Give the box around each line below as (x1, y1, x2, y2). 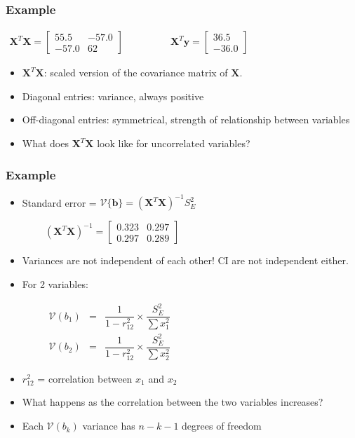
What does (22, 136, 69, 151)
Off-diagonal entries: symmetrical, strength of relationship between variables (22, 112, 350, 127)
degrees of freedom (182, 418, 262, 433)
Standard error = (22, 195, 97, 210)
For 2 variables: (22, 276, 88, 291)
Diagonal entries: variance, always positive (22, 88, 204, 103)
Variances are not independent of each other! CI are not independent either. (22, 253, 349, 268)
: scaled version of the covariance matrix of (43, 65, 228, 80)
